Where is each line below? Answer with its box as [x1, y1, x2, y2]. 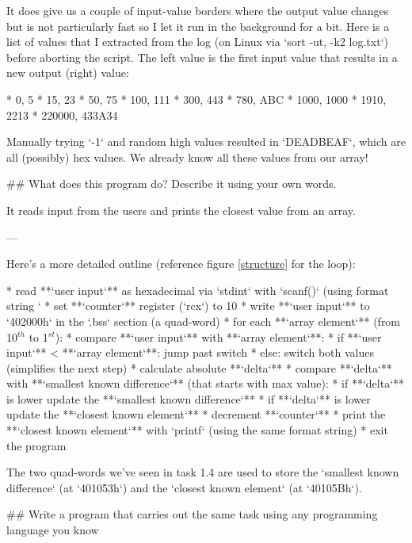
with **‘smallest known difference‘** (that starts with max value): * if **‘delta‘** [6, 375, 405, 392]
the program [6, 437, 67, 453]
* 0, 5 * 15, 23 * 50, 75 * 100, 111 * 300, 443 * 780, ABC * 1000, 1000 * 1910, [6, 90, 387, 107]
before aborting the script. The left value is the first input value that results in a [6, 48, 398, 65]
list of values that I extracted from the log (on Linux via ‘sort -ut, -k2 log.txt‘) [6, 33, 388, 50]
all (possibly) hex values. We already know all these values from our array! [6, 148, 368, 165]
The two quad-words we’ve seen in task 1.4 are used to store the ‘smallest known [6, 464, 399, 480]
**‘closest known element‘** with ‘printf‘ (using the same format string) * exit [6, 422, 388, 438]
